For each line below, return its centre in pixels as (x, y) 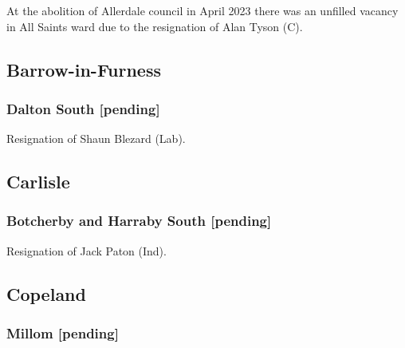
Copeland (46, 293)
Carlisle (38, 182)
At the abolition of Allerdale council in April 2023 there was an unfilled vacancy (202, 10)
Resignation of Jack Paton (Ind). (87, 250)
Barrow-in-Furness (84, 69)
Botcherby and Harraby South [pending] (139, 221)
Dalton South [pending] (83, 108)
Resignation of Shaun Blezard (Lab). (96, 138)
